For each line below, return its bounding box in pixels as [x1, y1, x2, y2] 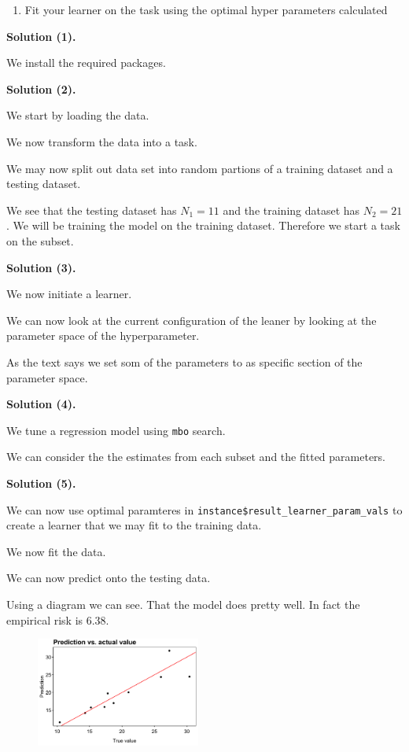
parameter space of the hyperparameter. [6, 327, 200, 344]
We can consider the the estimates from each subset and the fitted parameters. [6, 448, 386, 465]
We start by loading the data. [6, 107, 149, 123]
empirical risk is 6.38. [6, 611, 109, 628]
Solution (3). [6, 259, 76, 275]
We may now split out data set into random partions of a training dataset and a [6, 160, 393, 176]
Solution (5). [6, 474, 76, 491]
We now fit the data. [6, 543, 106, 559]
